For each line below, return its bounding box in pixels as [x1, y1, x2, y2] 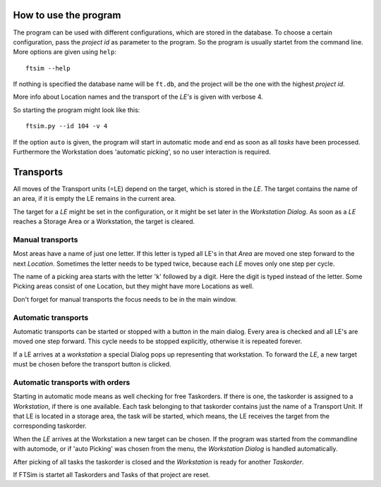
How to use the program [13, 9, 121, 21]
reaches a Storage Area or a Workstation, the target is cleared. [13, 217, 195, 226]
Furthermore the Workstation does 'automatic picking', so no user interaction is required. [13, 148, 271, 156]
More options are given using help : [13, 48, 116, 56]
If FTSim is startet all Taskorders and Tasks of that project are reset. [13, 471, 211, 479]
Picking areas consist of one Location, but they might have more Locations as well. [13, 282, 254, 290]
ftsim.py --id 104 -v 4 [25, 122, 108, 130]
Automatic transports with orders [13, 377, 131, 387]
